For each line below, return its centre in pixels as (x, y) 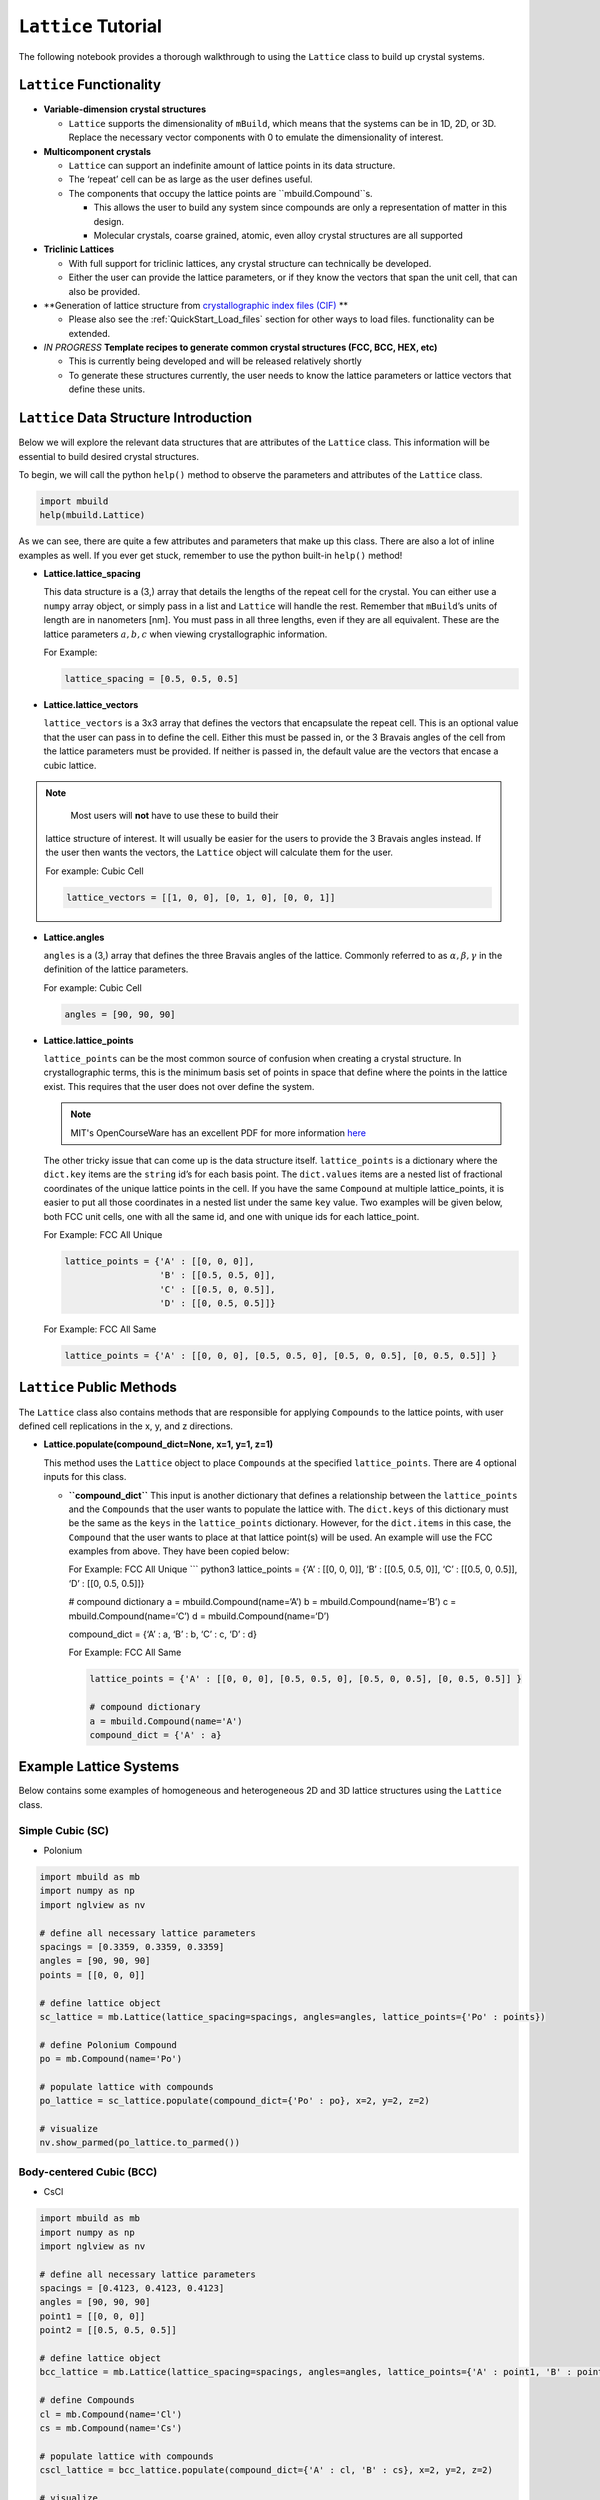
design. (109, 221)
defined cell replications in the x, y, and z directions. (126, 1426)
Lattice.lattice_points (88, 1040)
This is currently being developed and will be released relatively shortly (215, 361)
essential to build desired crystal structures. (109, 456)
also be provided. (104, 291)
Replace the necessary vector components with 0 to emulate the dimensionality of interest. (256, 137)
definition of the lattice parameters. (116, 969)
